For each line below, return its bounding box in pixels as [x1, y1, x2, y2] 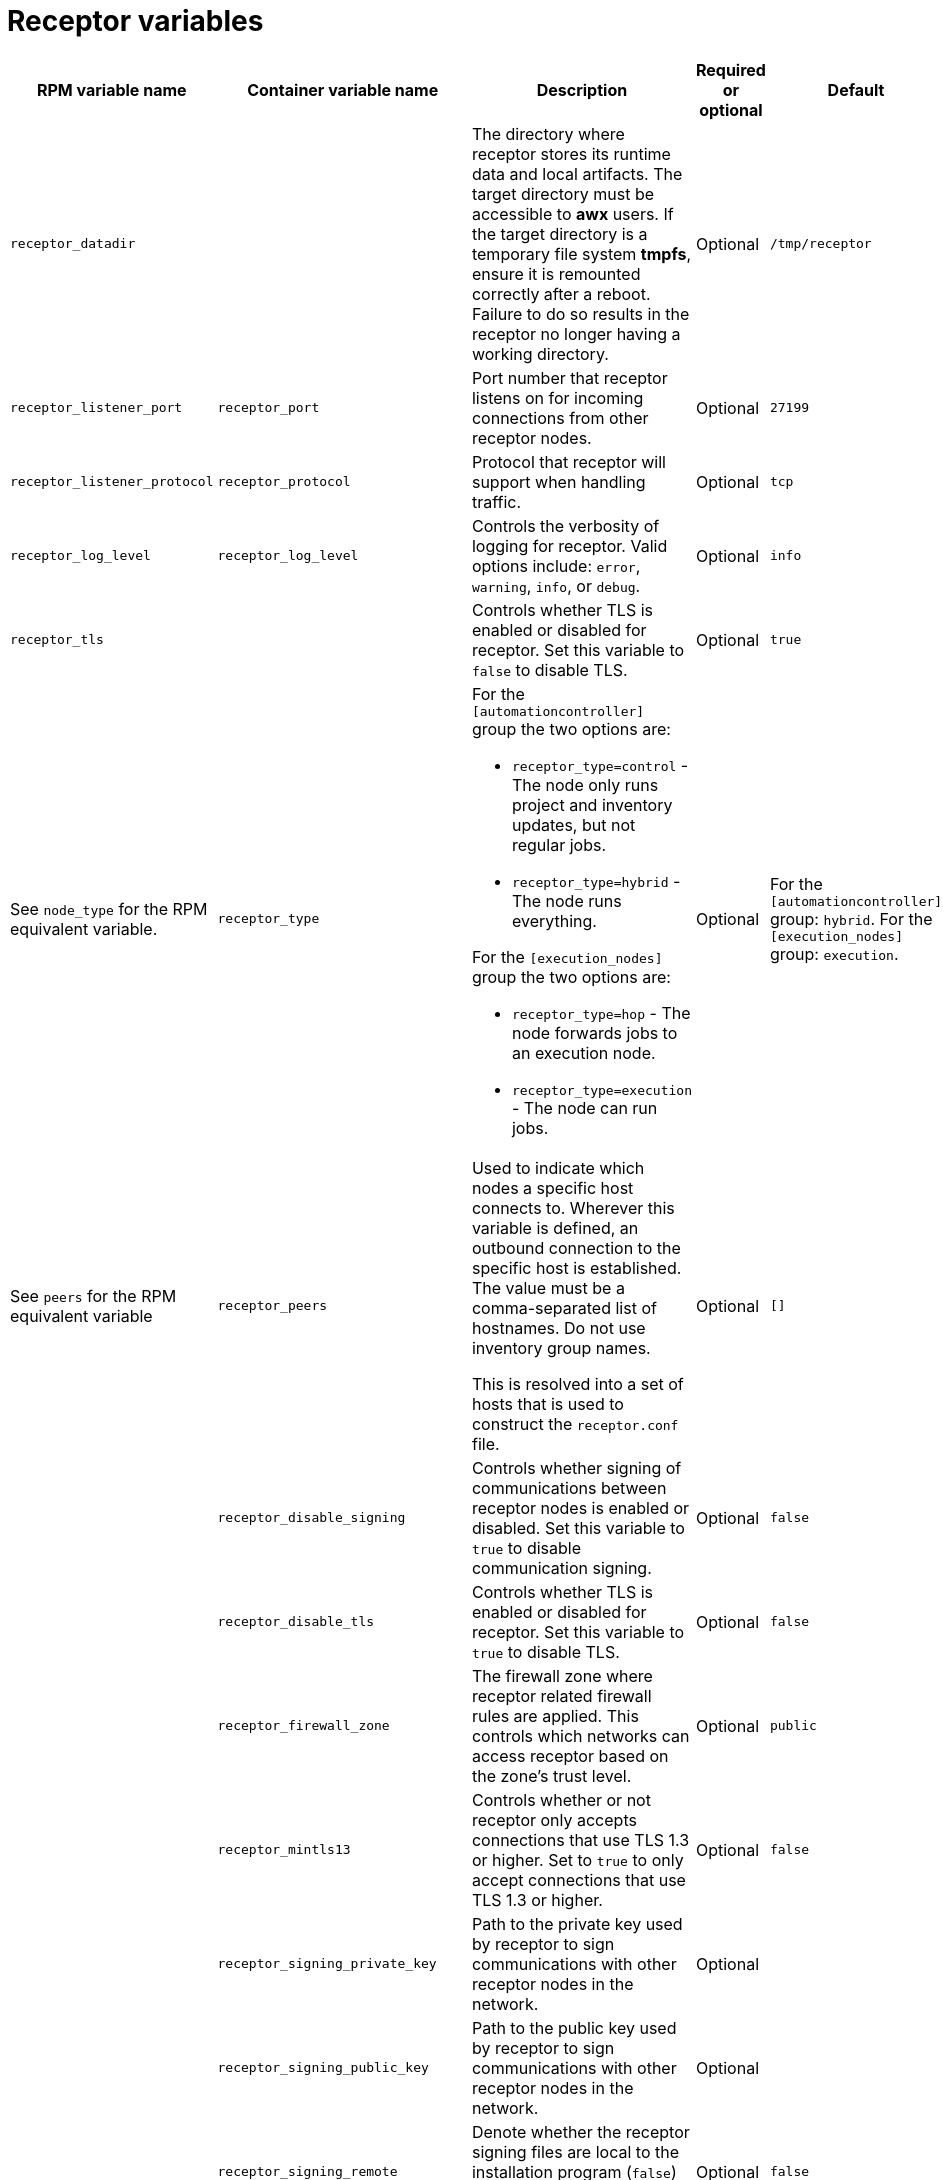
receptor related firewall [471, 1685, 652, 1706]
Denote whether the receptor [471, 2121, 690, 2142]
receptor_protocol [217, 474, 351, 490]
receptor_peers [217, 1298, 328, 1314]
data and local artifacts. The [471, 163, 683, 184]
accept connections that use [471, 1869, 686, 1890]
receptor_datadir [10, 236, 136, 252]
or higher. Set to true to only [471, 1849, 684, 1870]
